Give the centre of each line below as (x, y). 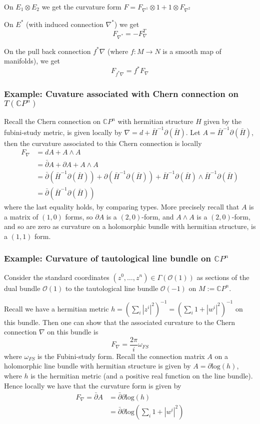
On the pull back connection (47, 51)
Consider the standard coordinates (57, 277)
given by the (222, 121)
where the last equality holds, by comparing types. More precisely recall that (122, 206)
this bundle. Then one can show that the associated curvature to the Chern (120, 322)
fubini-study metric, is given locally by (63, 132)
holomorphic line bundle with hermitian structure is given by (97, 366)
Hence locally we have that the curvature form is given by (93, 385)
